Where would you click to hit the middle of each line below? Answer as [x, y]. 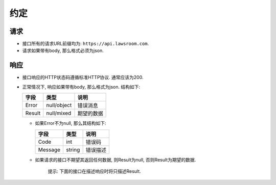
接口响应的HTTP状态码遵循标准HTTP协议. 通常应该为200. [83, 77]
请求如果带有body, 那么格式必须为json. [63, 50]
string [73, 149]
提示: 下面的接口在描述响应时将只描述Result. [94, 171]
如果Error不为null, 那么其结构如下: [71, 123]
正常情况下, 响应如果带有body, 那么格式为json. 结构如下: [81, 87]
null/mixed [59, 113]
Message [49, 149]
